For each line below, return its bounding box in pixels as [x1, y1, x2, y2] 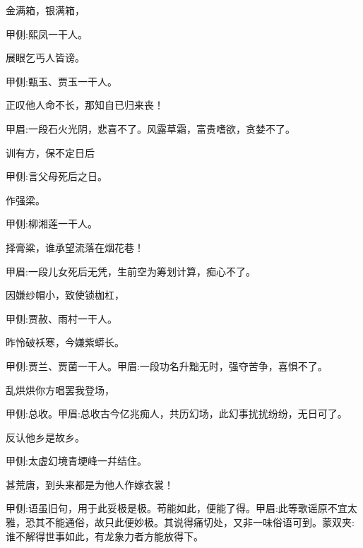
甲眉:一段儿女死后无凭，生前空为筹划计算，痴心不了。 [6, 263, 256, 278]
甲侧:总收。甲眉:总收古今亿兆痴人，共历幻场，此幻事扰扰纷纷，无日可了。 [6, 406, 347, 421]
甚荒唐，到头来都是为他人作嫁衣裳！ [6, 477, 174, 492]
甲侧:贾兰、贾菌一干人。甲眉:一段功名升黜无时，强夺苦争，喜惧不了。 [6, 358, 328, 373]
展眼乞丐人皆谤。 [6, 50, 85, 65]
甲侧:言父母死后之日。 [6, 169, 107, 184]
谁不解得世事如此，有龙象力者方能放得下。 [6, 528, 203, 543]
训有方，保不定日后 [6, 145, 95, 160]
